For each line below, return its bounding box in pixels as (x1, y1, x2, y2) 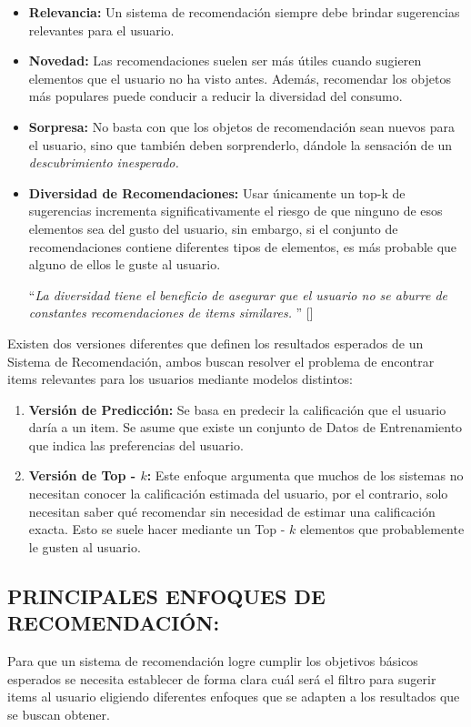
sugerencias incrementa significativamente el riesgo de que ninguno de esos (28, 201, 443, 220)
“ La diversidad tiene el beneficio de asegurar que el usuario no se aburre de (28, 285, 448, 304)
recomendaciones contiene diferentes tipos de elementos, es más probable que (28, 237, 457, 256)
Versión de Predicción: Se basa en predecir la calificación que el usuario (28, 399, 446, 419)
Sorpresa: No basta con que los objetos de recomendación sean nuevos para (28, 116, 455, 136)
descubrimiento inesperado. (28, 153, 179, 172)
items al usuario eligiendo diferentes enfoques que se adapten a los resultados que (7, 687, 460, 706)
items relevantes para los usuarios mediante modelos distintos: (7, 369, 353, 389)
